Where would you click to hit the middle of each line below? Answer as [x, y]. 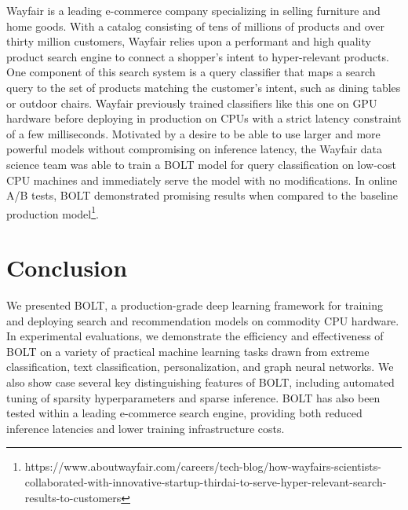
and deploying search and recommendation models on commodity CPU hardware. [203, 320]
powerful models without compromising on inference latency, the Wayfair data [195, 149]
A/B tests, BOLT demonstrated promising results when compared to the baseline [202, 195]
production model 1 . [53, 212]
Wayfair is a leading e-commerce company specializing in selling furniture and [193, 10]
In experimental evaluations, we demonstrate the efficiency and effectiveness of [195, 336]
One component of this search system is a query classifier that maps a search [191, 72]
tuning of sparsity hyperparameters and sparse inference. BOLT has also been [193, 397]
